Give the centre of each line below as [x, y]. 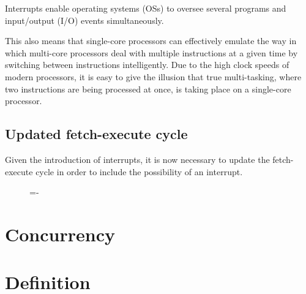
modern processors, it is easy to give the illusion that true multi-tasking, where [153, 76]
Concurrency [60, 234]
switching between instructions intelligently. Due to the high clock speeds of [147, 65]
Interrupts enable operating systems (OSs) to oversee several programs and [146, 8]
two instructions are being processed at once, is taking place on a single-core [148, 89]
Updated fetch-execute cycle [96, 134]
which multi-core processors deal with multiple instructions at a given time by [151, 52]
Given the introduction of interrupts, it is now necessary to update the [137, 159]
